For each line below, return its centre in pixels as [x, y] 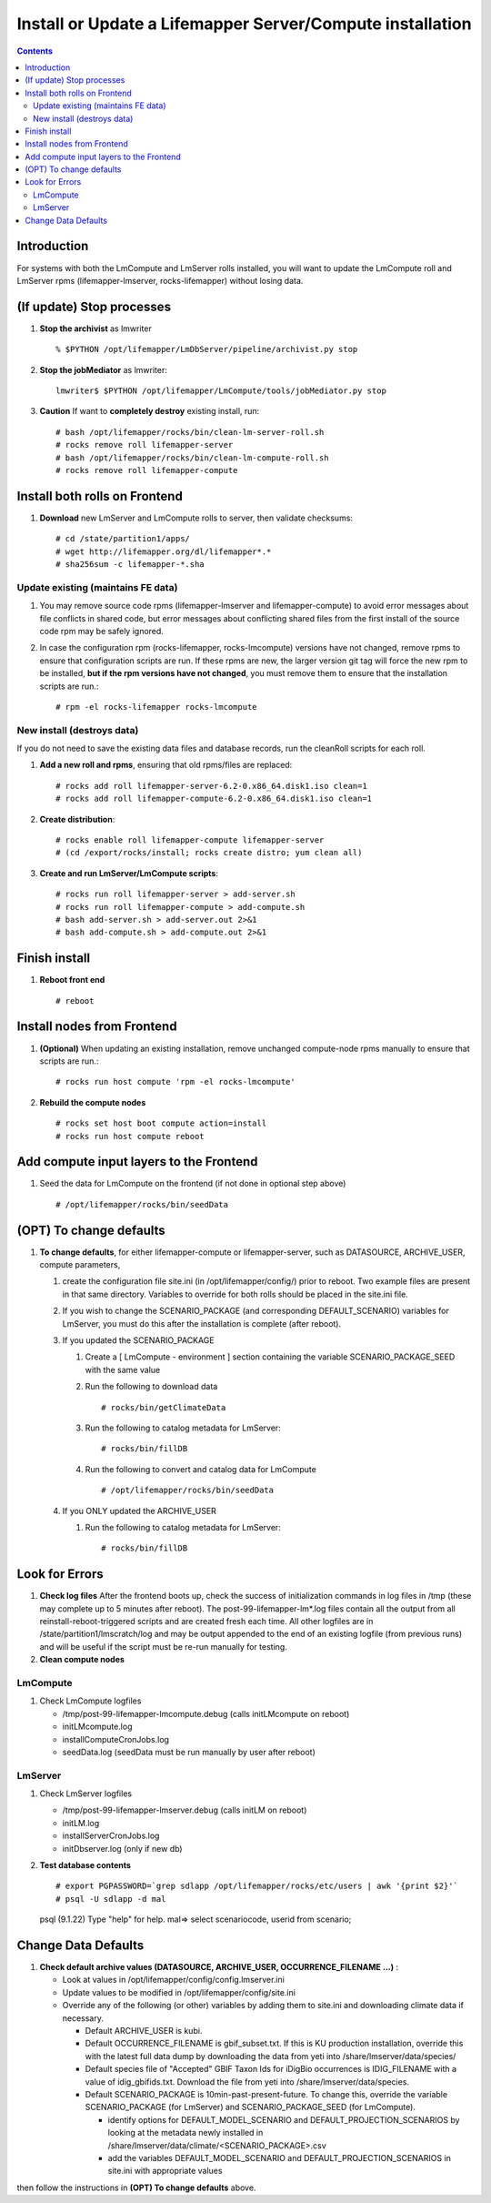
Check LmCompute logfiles [90, 1701]
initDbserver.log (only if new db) [122, 1848]
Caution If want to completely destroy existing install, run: [150, 411]
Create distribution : [77, 819]
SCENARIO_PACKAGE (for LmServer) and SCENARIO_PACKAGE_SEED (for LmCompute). [250, 2107]
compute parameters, [80, 1265]
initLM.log [81, 1823]
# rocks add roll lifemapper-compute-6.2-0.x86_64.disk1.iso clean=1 [214, 799]
